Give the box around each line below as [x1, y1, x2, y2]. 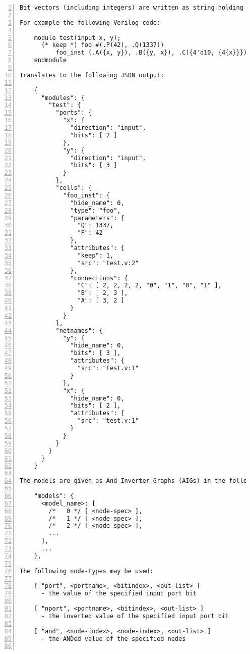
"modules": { [41, 94, 85, 102]
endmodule [34, 57, 67, 64]
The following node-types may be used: [20, 567, 153, 575]
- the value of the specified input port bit [41, 590, 197, 597]
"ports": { [55, 109, 92, 117]
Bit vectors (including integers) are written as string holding [20, 4, 243, 11]
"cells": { [55, 184, 92, 191]
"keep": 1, [77, 251, 114, 259]
